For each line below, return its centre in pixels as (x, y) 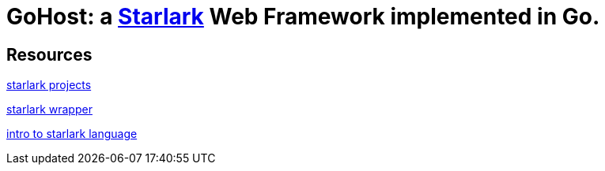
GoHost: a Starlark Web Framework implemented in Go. (303, 17)
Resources (49, 54)
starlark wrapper (49, 110)
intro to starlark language (72, 134)
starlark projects (49, 85)
